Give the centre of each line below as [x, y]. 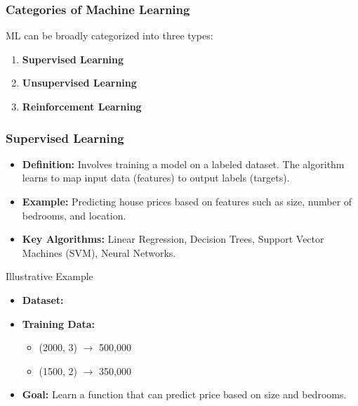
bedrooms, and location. [74, 215]
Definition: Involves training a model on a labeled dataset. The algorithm [183, 164]
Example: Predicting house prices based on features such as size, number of [187, 201]
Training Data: [59, 323]
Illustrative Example [49, 276]
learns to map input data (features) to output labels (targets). [156, 178]
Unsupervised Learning [79, 83]
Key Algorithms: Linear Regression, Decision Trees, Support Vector [173, 239]
